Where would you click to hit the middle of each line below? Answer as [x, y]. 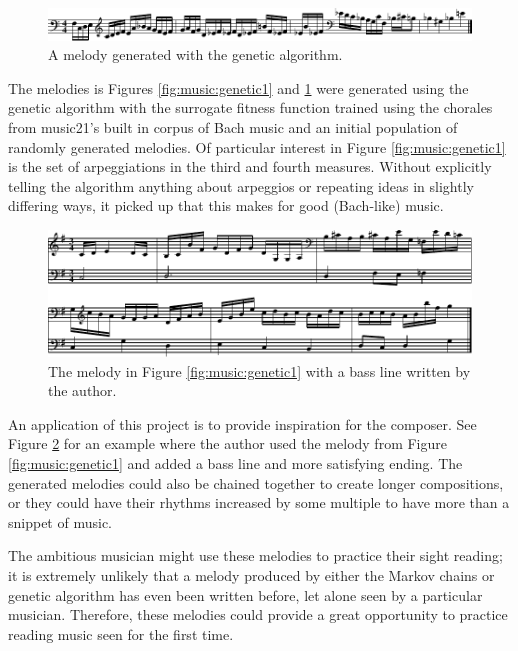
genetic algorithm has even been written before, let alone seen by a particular [245, 594]
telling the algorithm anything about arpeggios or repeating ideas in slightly [241, 185]
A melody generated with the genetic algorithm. [195, 54]
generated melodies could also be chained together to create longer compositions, [256, 482]
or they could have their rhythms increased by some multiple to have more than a [259, 502]
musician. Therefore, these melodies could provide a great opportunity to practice [258, 614]
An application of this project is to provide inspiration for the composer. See [242, 423]
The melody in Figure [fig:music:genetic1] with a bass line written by [259, 370]
